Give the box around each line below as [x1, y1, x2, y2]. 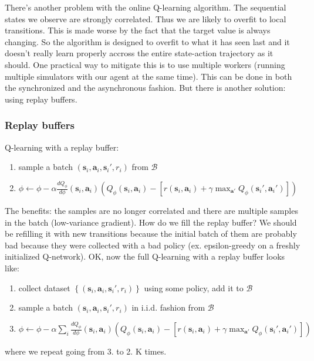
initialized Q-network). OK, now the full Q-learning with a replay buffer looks [5, 250, 285, 263]
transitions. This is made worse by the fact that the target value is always [5, 24, 271, 36]
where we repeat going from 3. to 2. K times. [5, 345, 167, 357]
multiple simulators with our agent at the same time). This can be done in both [5, 70, 292, 82]
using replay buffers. [5, 93, 77, 105]
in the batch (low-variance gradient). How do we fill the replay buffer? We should [5, 216, 297, 228]
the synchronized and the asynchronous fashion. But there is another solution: [5, 81, 286, 94]
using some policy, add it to [144, 281, 244, 294]
